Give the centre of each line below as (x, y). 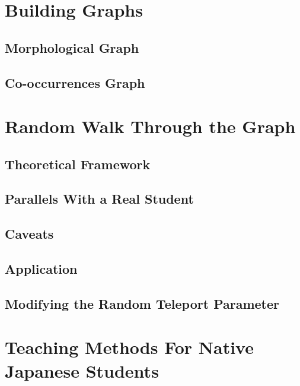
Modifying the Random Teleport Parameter (142, 303)
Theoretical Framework (78, 164)
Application (41, 269)
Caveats (29, 234)
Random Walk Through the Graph (150, 126)
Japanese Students (82, 370)
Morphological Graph (72, 47)
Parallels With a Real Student (99, 199)
